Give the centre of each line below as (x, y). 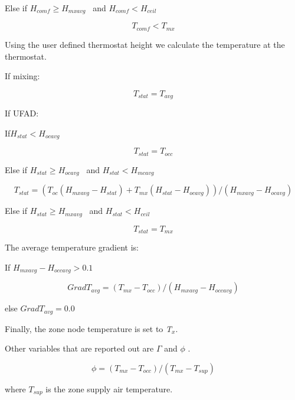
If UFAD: (22, 113)
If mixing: (22, 76)
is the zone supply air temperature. (109, 388)
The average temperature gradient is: (72, 247)
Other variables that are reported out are (79, 348)
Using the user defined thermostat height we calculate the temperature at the (145, 44)
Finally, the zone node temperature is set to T (88, 328)
